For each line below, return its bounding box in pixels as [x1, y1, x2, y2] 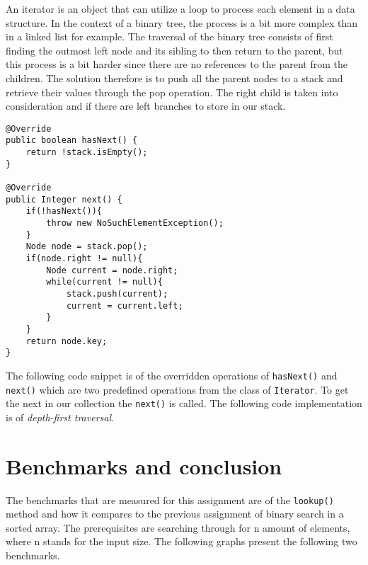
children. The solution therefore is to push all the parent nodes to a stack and [6, 70, 343, 85]
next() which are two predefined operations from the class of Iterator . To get [6, 382, 349, 396]
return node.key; [25, 336, 108, 346]
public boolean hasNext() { [6, 135, 138, 146]
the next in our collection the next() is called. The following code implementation [6, 396, 362, 411]
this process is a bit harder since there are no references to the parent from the [6, 57, 347, 72]
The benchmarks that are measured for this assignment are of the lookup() [6, 492, 334, 507]
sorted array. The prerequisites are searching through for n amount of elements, [6, 520, 350, 535]
